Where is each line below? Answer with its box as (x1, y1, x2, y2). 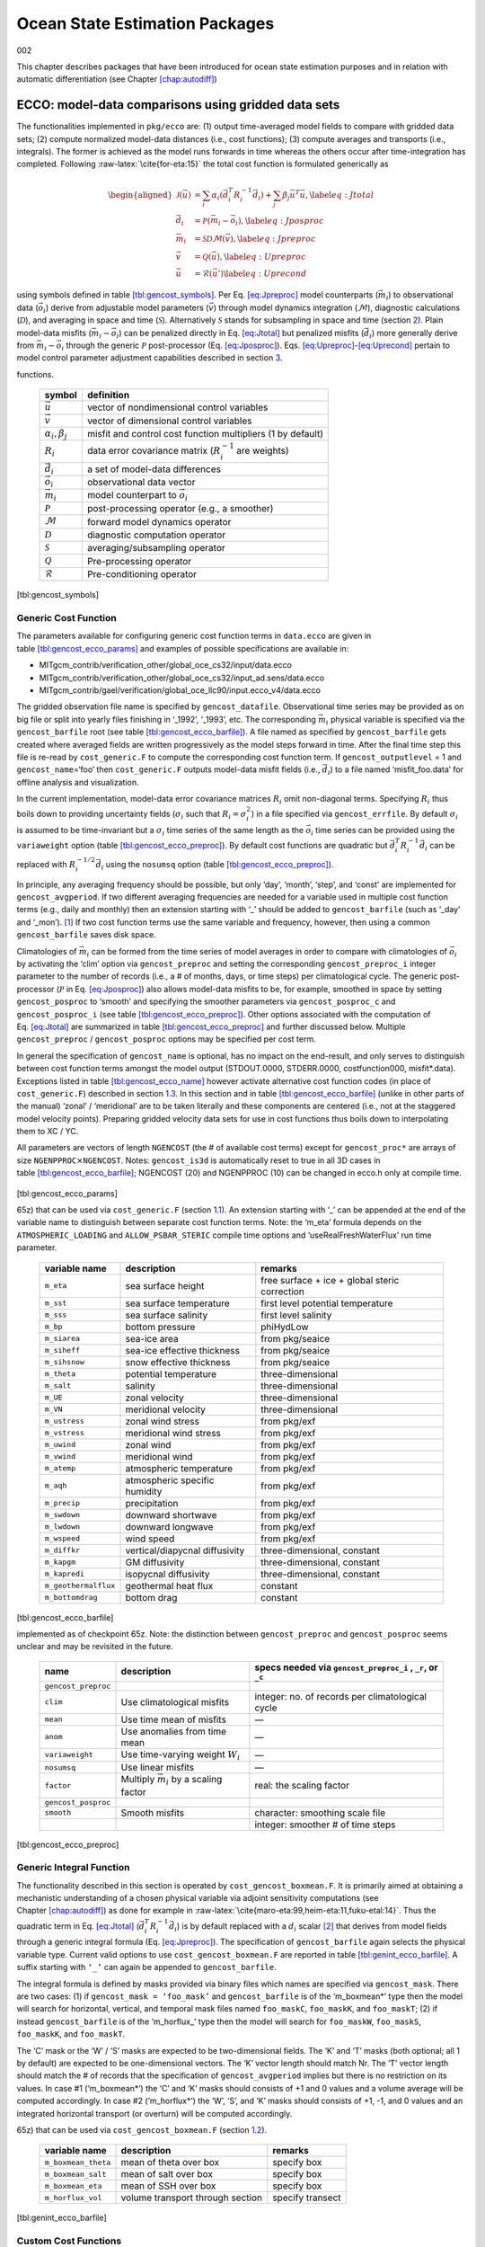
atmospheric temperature (125, 1461, 234, 1474)
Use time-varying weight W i (120, 1748, 241, 1762)
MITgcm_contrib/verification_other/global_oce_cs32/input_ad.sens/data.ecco (39, 672, 325, 683)
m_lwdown (44, 1522, 81, 1532)
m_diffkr (44, 1546, 81, 1555)
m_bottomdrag (44, 1593, 98, 1603)
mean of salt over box (120, 2168, 213, 2180)
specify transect (272, 2191, 341, 2204)
